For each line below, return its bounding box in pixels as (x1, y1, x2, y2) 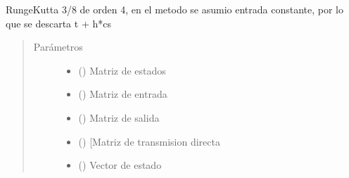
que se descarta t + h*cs (6, 15, 111, 30)
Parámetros (33, 39, 83, 54)
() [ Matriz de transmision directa (78, 134, 220, 148)
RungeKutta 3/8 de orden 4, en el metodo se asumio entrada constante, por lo (6, 2, 344, 16)
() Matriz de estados (78, 63, 166, 77)
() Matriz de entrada (78, 87, 167, 101)
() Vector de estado (78, 158, 162, 172)
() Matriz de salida (78, 110, 160, 125)
